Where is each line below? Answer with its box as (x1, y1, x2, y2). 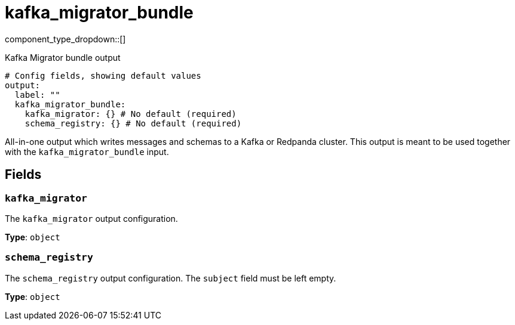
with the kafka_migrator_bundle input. (5, 146, 169, 157)
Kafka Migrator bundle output (5, 52, 121, 63)
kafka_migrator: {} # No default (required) (24, 109, 237, 119)
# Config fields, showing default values (5, 70, 201, 81)
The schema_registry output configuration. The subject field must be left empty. (5, 273, 336, 283)
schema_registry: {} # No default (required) (24, 118, 242, 128)
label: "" (14, 89, 60, 100)
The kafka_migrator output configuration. (5, 213, 178, 224)
